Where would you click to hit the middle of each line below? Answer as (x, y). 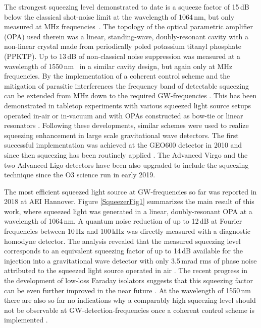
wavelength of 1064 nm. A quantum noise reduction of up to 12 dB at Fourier (123, 221)
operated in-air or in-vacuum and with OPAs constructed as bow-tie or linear (124, 115)
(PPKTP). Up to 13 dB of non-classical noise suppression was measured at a (122, 56)
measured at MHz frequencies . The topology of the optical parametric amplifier (129, 26)
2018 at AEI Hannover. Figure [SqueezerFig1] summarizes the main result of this (129, 201)
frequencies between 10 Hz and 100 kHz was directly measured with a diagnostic (127, 231)
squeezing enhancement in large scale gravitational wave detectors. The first (121, 135)
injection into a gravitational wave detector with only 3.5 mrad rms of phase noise (130, 260)
